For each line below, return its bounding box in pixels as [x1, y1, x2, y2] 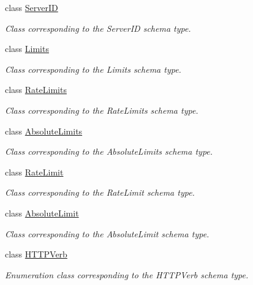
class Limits [5, 42, 49, 55]
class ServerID [5, 1, 58, 13]
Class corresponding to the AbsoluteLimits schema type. [5, 145, 213, 158]
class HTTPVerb [5, 248, 67, 261]
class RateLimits [5, 83, 67, 96]
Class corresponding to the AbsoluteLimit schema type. [5, 227, 210, 240]
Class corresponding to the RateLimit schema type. [5, 186, 195, 199]
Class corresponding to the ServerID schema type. [5, 21, 191, 34]
